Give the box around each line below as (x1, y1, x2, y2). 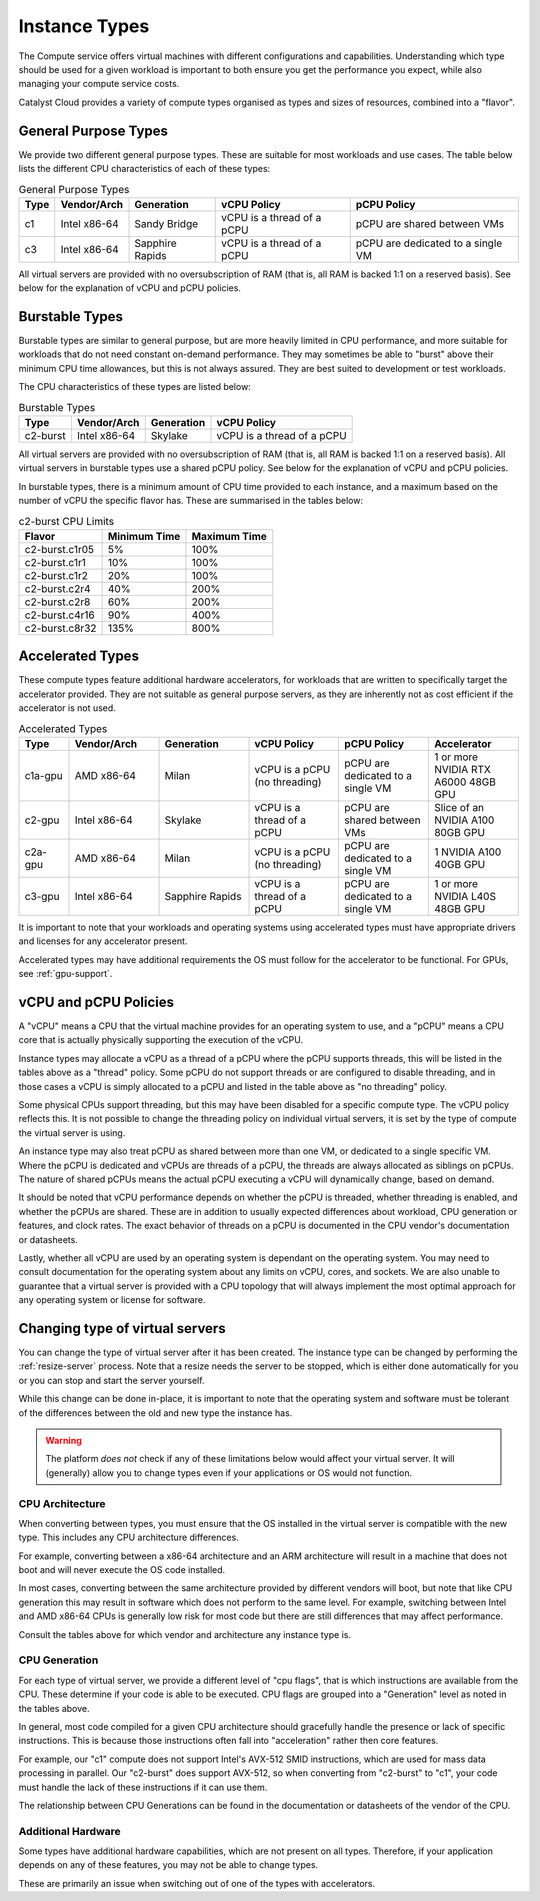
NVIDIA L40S (433, 890, 497, 904)
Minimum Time (107, 529, 181, 543)
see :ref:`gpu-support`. (18, 968, 113, 980)
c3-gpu (24, 890, 60, 904)
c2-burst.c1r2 (24, 568, 89, 582)
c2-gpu (24, 813, 60, 827)
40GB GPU (433, 858, 486, 872)
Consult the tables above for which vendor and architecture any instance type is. (18, 1628, 352, 1640)
